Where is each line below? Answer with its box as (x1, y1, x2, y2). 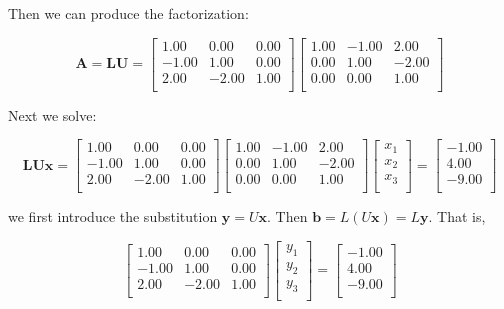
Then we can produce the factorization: (8, 3, 249, 23)
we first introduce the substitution (8, 206, 218, 227)
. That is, (428, 206, 486, 227)
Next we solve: (8, 104, 97, 125)
